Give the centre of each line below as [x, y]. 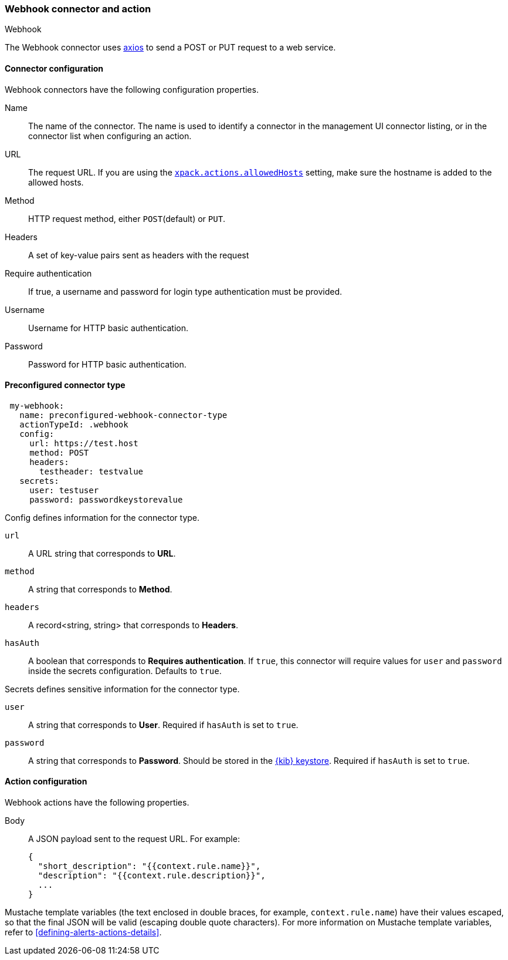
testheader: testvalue [92, 471]
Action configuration [46, 782]
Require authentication [48, 273]
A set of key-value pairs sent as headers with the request [139, 255]
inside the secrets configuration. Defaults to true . [125, 671]
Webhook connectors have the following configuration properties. [132, 89]
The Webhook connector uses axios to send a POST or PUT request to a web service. [170, 48]
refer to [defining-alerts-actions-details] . [83, 932]
